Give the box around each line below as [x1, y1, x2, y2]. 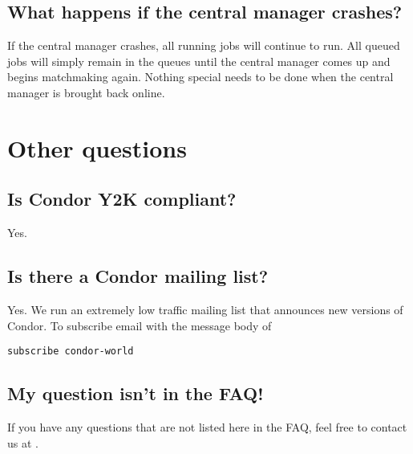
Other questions [7, 131, 187, 164]
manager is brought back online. [7, 84, 165, 100]
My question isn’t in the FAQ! [7, 381, 264, 406]
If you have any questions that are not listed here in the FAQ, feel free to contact [7, 419, 407, 435]
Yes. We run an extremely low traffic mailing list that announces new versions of [7, 301, 403, 317]
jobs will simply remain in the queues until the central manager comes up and [7, 52, 391, 69]
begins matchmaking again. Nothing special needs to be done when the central [7, 68, 394, 85]
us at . [7, 434, 38, 451]
